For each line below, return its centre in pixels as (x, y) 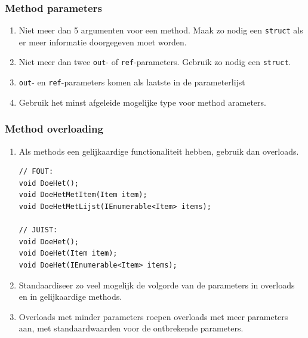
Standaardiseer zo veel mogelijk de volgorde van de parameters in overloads (157, 285)
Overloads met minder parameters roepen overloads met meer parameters (153, 316)
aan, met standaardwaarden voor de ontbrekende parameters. (131, 328)
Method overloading (54, 129)
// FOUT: (36, 172)
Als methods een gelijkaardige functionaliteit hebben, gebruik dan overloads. (159, 151)
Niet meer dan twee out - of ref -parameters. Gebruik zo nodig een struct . (155, 62)
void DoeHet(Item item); (68, 253)
